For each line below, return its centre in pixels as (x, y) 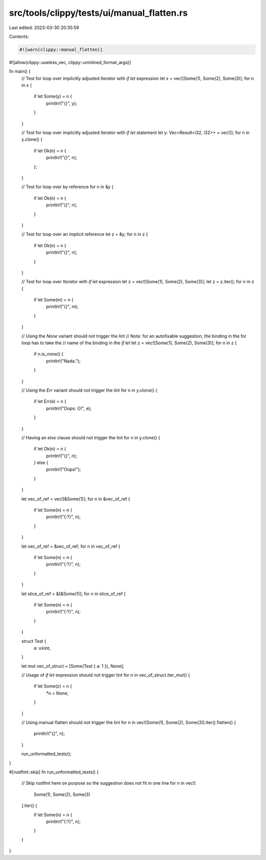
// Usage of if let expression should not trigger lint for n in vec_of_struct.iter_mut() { (106, 675)
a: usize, (42, 648)
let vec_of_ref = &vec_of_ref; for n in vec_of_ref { (71, 546)
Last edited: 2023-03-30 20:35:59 (44, 28)
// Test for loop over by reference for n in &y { (67, 187)
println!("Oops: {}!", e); (69, 408)
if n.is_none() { (49, 354)
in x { (27, 85)
